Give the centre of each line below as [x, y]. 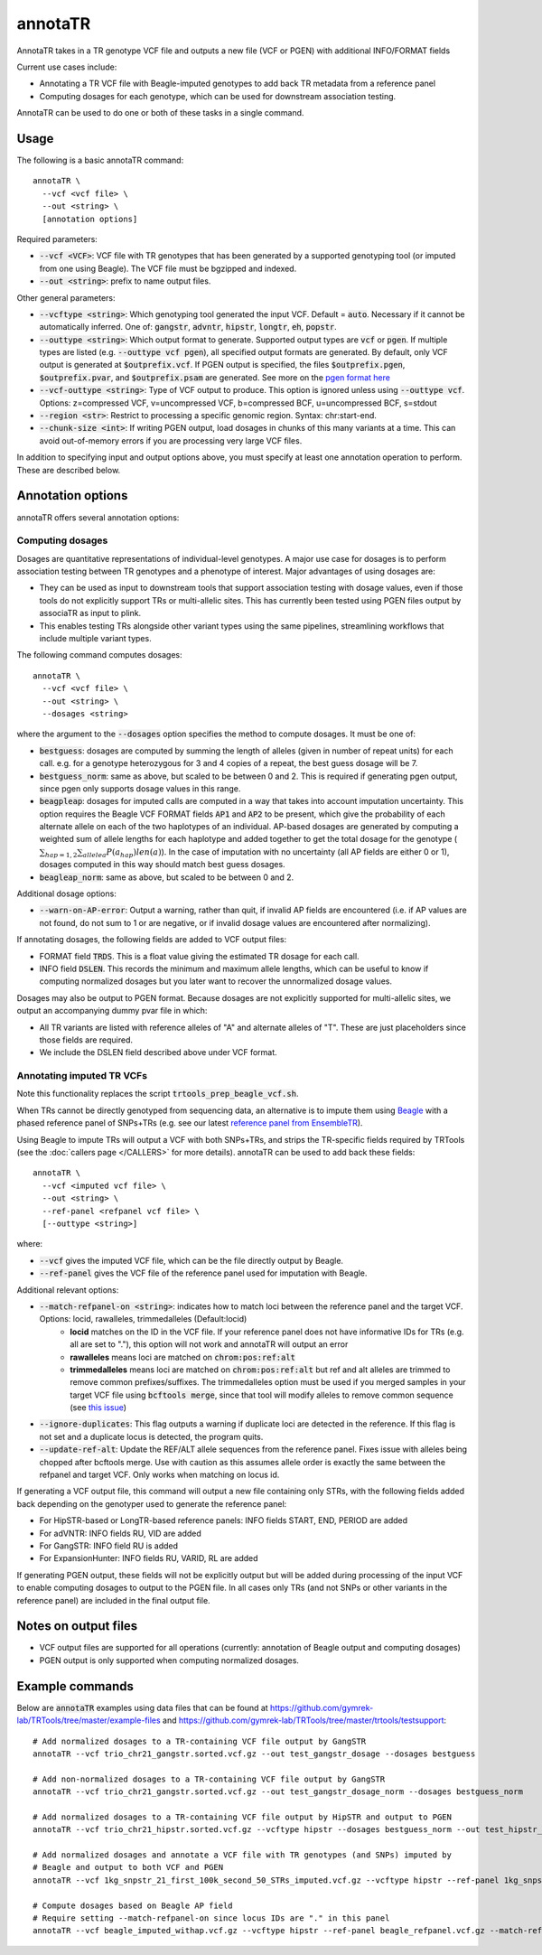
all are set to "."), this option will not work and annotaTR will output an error [209, 1344]
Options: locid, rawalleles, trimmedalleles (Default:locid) [143, 1319]
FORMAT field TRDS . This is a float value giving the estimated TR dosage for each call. [200, 956]
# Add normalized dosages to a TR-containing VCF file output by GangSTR [200, 1741]
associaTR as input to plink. [90, 613]
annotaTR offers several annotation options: [98, 517]
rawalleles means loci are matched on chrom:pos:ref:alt [183, 1357]
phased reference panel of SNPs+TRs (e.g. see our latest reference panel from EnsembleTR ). [190, 1123]
